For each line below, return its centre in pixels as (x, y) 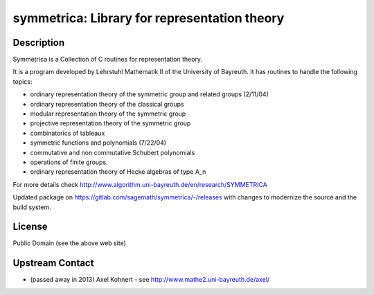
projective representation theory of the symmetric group (110, 123)
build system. (32, 207)
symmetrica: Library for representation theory (149, 18)
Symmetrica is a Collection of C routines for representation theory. (108, 60)
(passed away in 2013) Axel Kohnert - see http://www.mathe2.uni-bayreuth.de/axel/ (150, 280)
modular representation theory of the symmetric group (108, 114)
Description (39, 43)
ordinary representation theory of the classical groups (107, 104)
